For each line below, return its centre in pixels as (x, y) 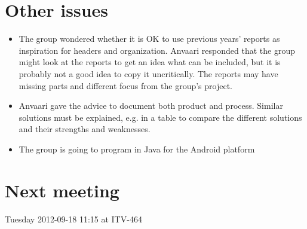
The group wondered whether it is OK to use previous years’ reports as (149, 39)
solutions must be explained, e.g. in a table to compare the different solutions (160, 117)
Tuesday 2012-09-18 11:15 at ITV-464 (73, 219)
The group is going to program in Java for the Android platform (137, 149)
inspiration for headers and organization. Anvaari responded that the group (157, 50)
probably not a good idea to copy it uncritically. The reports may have (148, 73)
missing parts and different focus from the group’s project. (126, 85)
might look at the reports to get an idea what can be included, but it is (150, 62)
